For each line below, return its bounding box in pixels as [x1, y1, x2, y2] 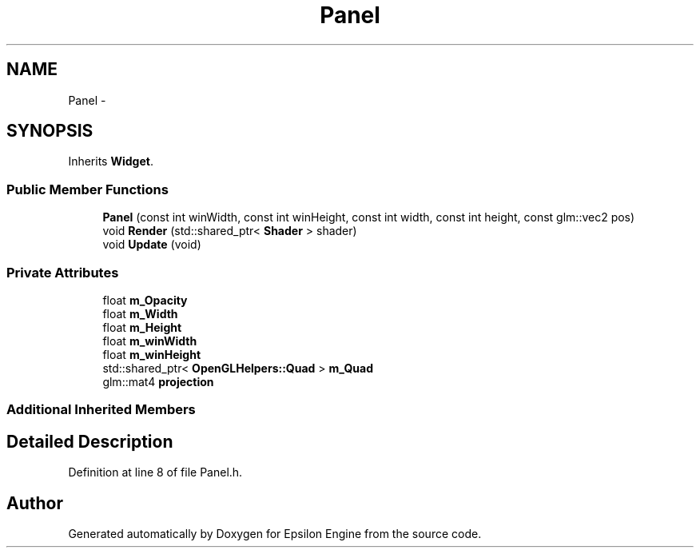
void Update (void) [102, 237, 201, 252]
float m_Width [102, 306, 178, 321]
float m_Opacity [102, 293, 188, 307]
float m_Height [102, 320, 182, 334]
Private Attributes [6, 264, 119, 281]
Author [6, 492, 63, 513]
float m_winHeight [102, 347, 201, 361]
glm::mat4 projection [102, 374, 214, 389]
